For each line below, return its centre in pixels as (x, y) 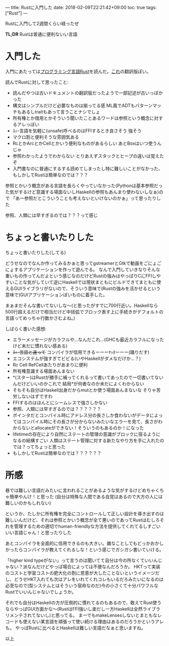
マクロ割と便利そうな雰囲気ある (46, 137)
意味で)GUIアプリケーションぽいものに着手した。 (56, 295)
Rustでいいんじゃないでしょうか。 (41, 591)
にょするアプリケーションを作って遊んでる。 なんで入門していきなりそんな (83, 270)
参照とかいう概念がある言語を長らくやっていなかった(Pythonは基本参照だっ (84, 185)
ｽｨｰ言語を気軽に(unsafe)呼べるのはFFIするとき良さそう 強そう (77, 131)
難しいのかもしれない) (28, 503)
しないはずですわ (35, 396)
